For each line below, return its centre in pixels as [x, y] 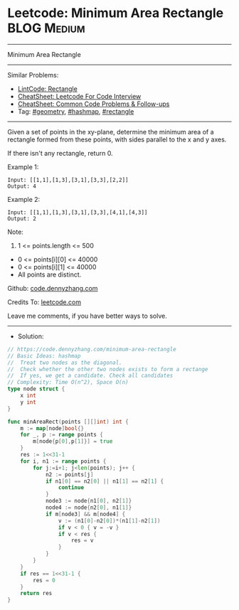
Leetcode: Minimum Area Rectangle [116, 13]
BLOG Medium [46, 28]
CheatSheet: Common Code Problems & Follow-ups [94, 104]
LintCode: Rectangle [48, 89]
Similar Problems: [33, 75]
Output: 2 [22, 218]
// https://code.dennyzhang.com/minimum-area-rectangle [92, 349]
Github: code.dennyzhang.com [53, 288]
